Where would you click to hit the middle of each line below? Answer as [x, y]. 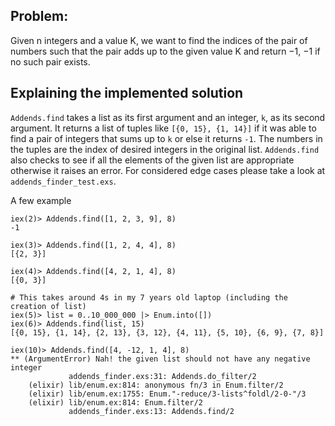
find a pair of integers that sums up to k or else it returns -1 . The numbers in [166, 138]
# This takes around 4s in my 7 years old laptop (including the [149, 297]
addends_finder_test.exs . [63, 181]
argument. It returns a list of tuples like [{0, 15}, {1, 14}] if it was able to [163, 128]
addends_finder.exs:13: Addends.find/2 [151, 411]
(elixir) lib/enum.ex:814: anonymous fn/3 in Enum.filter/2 [156, 385]
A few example [41, 200]
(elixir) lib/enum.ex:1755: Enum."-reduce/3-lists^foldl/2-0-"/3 [167, 394]
